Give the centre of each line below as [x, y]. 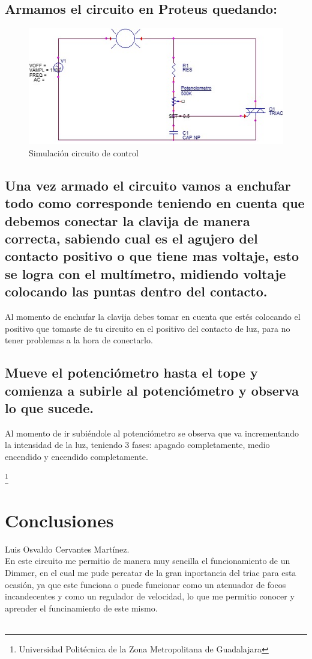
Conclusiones [59, 520]
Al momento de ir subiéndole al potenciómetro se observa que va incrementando [152, 433]
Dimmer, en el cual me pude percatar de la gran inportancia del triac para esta [151, 573]
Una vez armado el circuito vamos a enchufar [148, 185]
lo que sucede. [49, 407]
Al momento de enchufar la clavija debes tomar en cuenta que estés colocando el [153, 316]
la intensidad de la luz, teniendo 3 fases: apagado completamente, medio [137, 445]
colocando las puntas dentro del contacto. [136, 291]
